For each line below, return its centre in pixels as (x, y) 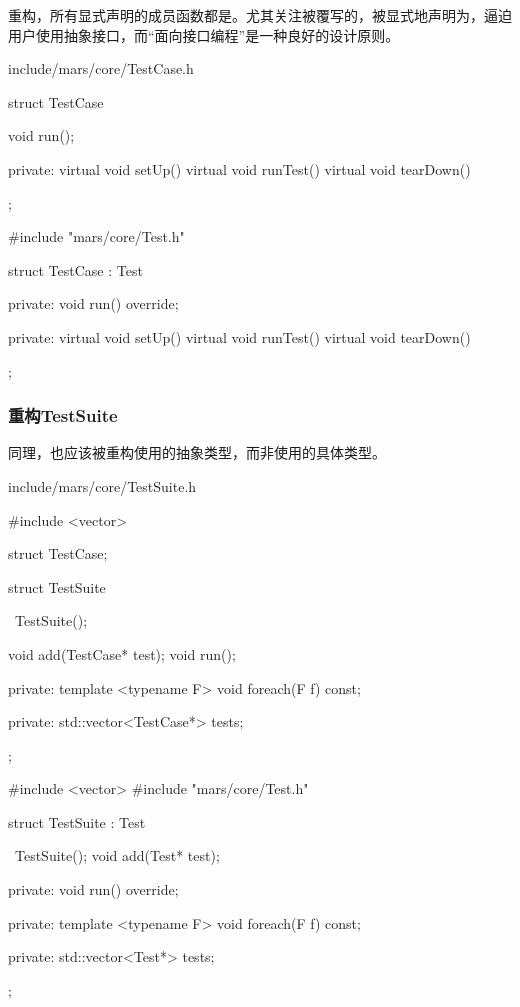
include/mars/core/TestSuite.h (102, 485)
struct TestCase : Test (75, 269)
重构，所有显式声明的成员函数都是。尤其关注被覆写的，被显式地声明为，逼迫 (260, 15)
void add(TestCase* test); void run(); (122, 653)
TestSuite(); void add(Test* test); (117, 855)
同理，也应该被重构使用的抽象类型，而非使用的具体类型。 (197, 452)
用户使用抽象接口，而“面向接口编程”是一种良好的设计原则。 (204, 34)
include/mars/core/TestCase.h (101, 68)
